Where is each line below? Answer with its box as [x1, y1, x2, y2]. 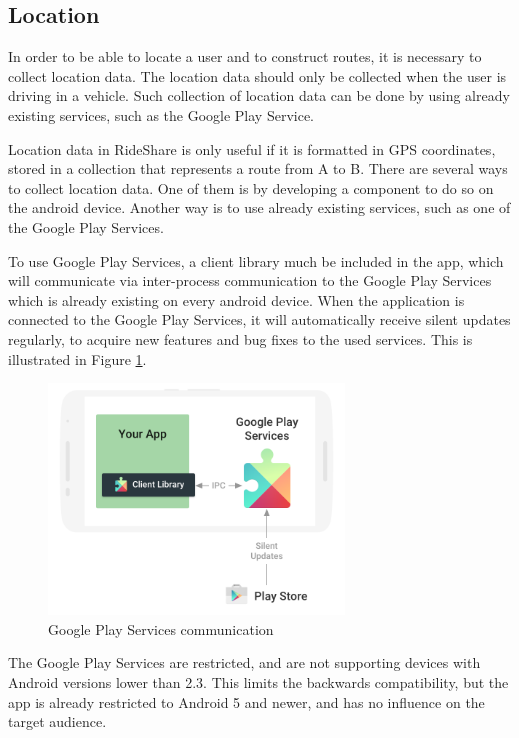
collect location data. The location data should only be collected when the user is [8, 65, 507, 86]
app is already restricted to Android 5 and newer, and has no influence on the [8, 691, 485, 712]
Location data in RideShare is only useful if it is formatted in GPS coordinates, [8, 138, 496, 159]
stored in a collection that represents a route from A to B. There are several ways [8, 158, 508, 179]
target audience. [8, 711, 107, 732]
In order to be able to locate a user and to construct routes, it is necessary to [8, 46, 482, 67]
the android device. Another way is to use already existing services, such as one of [8, 197, 511, 218]
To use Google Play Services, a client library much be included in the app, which [8, 250, 504, 271]
